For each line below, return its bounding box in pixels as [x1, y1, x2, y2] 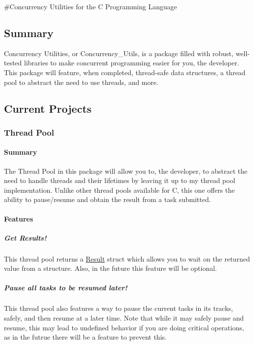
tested [4, 58, 22, 68]
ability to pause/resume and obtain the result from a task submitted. [4, 194, 211, 204]
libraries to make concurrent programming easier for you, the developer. [24, 58, 239, 68]
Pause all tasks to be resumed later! [4, 282, 127, 292]
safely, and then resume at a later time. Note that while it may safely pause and [4, 313, 244, 323]
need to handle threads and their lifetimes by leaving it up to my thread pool [4, 175, 235, 185]
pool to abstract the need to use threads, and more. [4, 77, 159, 87]
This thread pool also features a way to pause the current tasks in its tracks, [4, 303, 233, 313]
